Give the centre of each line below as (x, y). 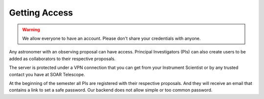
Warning (31, 30)
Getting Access (41, 13)
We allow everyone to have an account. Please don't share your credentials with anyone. (111, 38)
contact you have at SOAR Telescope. (47, 74)
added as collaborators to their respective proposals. (62, 59)
